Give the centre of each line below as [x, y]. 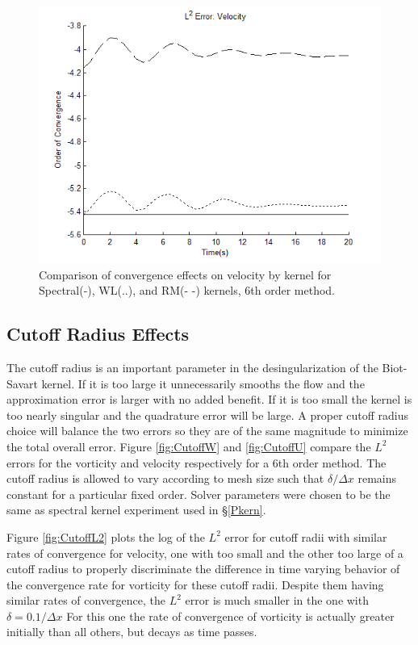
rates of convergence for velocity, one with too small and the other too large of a [205, 553]
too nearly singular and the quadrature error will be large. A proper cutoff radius [208, 415]
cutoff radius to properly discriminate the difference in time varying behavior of [203, 569]
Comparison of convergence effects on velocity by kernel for [185, 274]
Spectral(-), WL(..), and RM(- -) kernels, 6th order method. [187, 290]
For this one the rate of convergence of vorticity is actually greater [230, 616]
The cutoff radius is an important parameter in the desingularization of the [192, 367]
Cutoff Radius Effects [98, 334]
